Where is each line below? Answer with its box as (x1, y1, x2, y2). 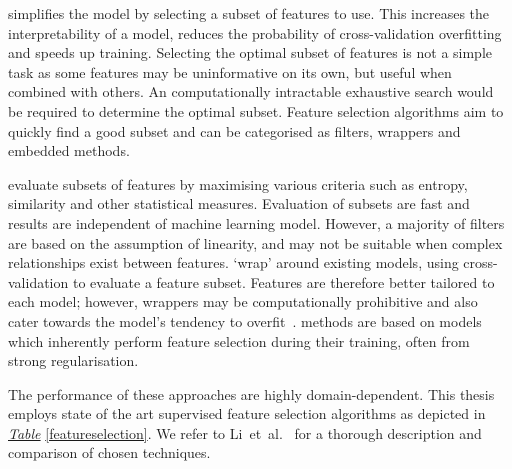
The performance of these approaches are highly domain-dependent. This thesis (8, 383, 495, 404)
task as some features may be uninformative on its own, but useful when (8, 61, 452, 82)
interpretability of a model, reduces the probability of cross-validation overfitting (8, 22, 502, 43)
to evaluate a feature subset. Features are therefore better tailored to (72, 271, 495, 292)
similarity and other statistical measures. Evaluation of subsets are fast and (8, 193, 470, 214)
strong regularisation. (8, 350, 139, 371)
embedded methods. (8, 140, 130, 161)
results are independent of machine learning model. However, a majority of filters (8, 212, 505, 233)
